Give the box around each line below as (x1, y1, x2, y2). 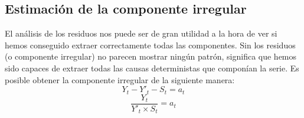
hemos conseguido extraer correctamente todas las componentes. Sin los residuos (5, 38, 296, 51)
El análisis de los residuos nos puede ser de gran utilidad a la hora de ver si (5, 27, 277, 40)
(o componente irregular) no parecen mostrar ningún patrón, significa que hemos (5, 50, 297, 63)
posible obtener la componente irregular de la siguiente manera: (5, 73, 235, 86)
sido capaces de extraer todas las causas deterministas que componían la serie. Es (5, 61, 299, 74)
